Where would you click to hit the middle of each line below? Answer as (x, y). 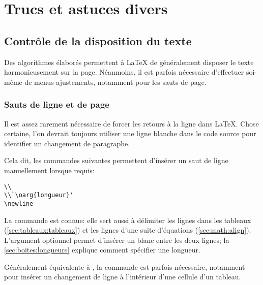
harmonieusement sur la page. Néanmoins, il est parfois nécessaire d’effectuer (124, 72)
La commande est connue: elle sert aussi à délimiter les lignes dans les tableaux (128, 220)
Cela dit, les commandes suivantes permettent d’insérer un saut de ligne (116, 160)
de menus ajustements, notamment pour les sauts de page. (115, 82)
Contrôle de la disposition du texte (98, 40)
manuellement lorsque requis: (49, 170)
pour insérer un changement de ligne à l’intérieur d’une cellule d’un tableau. (123, 277)
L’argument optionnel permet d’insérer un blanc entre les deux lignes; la (117, 240)
